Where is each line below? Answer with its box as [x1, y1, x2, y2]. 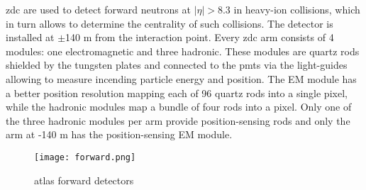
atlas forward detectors [34, 172, 134, 187]
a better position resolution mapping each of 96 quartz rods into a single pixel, [6, 85, 348, 100]
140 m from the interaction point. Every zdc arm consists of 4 [65, 30, 334, 45]
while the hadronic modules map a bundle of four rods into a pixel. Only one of [6, 99, 352, 114]
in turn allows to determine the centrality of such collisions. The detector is [6, 16, 333, 30]
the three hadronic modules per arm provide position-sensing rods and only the [6, 113, 350, 128]
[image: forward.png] [34, 152, 136, 162]
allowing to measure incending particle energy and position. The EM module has [6, 71, 357, 86]
